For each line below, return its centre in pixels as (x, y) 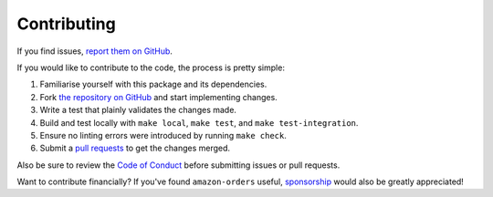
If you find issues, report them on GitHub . (95, 51)
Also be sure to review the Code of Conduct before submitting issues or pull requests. (178, 165)
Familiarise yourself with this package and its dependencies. (153, 84)
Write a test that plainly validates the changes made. (138, 110)
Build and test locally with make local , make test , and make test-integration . (199, 122)
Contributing (66, 24)
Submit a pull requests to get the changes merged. (135, 148)
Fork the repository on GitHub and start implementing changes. (158, 97)
